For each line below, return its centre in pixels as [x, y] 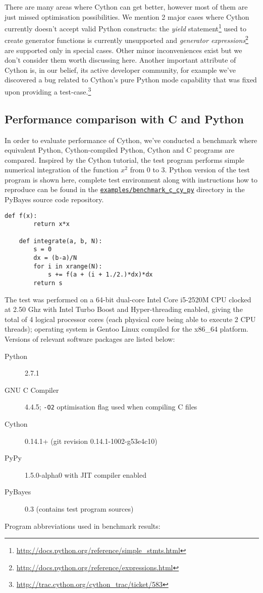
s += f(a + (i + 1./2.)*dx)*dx [100, 275]
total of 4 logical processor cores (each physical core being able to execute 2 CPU [130, 319]
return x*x [51, 224]
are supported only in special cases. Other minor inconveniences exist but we [123, 50]
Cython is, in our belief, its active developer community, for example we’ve [120, 70]
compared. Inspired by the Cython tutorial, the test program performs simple [125, 159]
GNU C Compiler [32, 390]
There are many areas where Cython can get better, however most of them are [126, 7]
